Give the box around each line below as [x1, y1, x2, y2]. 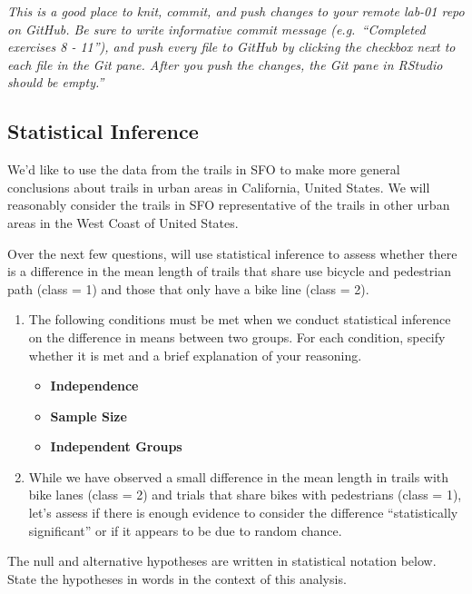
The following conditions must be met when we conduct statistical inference [28, 310, 451, 329]
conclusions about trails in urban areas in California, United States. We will [7, 177, 430, 196]
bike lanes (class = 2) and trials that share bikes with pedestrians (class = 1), [28, 485, 462, 504]
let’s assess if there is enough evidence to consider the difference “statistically [28, 503, 458, 522]
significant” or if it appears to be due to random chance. [28, 520, 342, 540]
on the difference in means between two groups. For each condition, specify [28, 327, 446, 346]
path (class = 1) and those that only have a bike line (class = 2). [7, 279, 369, 298]
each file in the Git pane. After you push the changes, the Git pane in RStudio [7, 54, 443, 74]
